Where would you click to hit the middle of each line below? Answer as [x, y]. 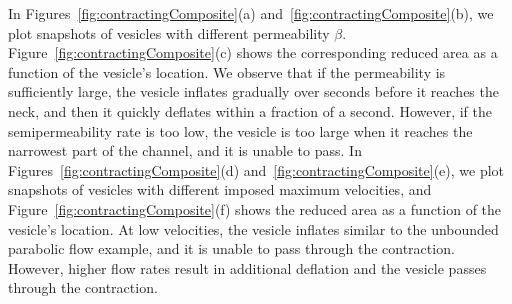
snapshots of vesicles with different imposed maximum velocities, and [220, 189]
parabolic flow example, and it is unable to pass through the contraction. [231, 248]
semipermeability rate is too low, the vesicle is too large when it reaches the [240, 130]
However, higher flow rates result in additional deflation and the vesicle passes [247, 267]
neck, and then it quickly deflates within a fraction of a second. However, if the [250, 110]
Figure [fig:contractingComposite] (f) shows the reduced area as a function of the [255, 208]
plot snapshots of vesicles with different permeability [169, 32]
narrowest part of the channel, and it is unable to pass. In [185, 150]
